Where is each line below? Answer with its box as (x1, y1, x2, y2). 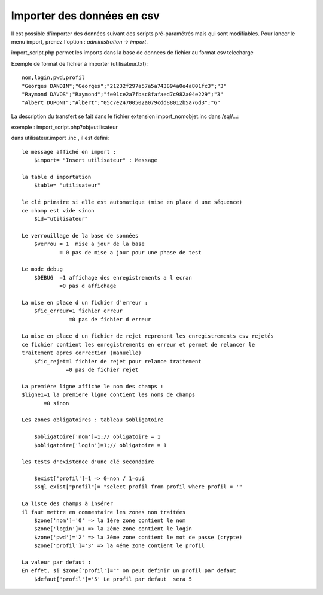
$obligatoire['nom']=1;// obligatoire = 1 (33, 433, 161, 440)
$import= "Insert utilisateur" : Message (33, 157, 158, 164)
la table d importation (22, 174, 92, 181)
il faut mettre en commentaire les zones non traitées (22, 509, 186, 515)
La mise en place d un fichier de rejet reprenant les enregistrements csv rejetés (22, 333, 275, 339)
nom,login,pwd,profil (22, 74, 85, 81)
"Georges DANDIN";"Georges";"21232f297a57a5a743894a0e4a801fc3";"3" (22, 83, 227, 89)
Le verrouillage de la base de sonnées (22, 232, 139, 239)
